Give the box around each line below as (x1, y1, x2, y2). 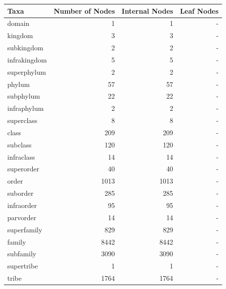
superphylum (7, 66, 46, 77)
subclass (7, 139, 32, 149)
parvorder (7, 212, 37, 222)
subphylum (7, 91, 40, 101)
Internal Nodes (122, 5, 173, 16)
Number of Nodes (53, 5, 115, 16)
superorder (7, 164, 40, 174)
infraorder (7, 200, 37, 210)
